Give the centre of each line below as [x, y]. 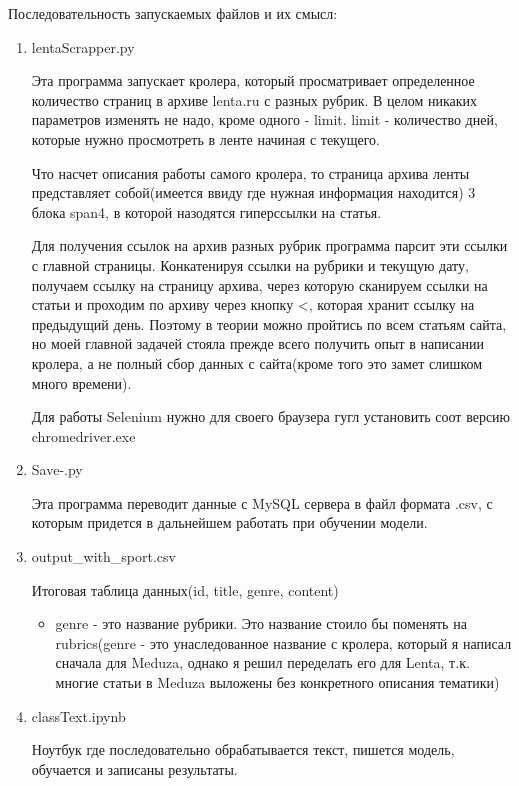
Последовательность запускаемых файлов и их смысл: [173, 13]
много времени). [81, 382]
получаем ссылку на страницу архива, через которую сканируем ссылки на [259, 284]
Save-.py [57, 469]
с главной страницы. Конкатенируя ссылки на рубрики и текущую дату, [250, 264]
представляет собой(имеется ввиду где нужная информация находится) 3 [253, 192]
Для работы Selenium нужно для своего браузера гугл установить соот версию [271, 416]
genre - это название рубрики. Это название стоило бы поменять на [261, 623]
